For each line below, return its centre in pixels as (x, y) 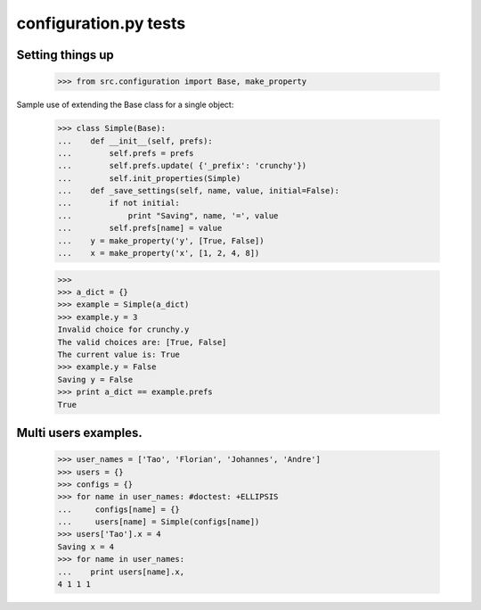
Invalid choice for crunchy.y (123, 330)
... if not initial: (118, 203)
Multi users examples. (79, 433)
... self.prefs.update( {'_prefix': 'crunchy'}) (182, 166)
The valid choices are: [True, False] (142, 342)
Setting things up (65, 55)
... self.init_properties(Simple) (149, 178)
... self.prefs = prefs (126, 153)
